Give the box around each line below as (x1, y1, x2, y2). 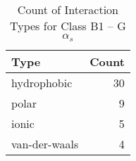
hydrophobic (11, 74, 73, 91)
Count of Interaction (17, 1, 118, 18)
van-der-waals (11, 135, 79, 152)
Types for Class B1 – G (10, 18, 126, 34)
